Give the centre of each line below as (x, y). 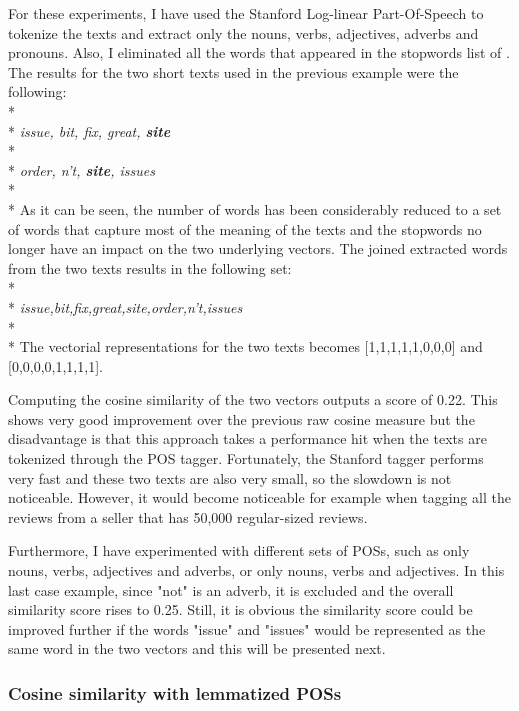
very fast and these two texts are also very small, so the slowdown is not (230, 477)
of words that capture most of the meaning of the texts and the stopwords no (245, 228)
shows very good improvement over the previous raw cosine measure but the (241, 418)
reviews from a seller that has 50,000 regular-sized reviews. (188, 516)
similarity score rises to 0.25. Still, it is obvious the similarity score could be (240, 609)
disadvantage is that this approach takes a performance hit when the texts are (247, 438)
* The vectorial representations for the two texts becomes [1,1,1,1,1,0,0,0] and (245, 346)
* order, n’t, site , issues (81, 169)
